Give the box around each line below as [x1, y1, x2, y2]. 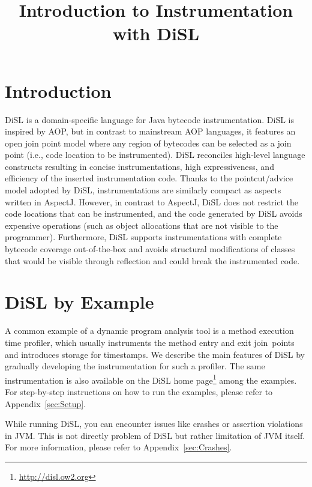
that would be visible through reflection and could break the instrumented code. [5, 254, 300, 267]
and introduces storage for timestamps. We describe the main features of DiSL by [5, 348, 305, 360]
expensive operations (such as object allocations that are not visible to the [5, 219, 278, 231]
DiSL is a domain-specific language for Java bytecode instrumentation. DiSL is [5, 113, 295, 126]
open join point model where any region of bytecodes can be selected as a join [5, 136, 292, 149]
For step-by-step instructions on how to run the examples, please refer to [5, 385, 273, 398]
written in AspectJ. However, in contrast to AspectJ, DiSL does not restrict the [5, 195, 298, 208]
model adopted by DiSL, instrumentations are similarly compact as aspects [5, 184, 281, 196]
